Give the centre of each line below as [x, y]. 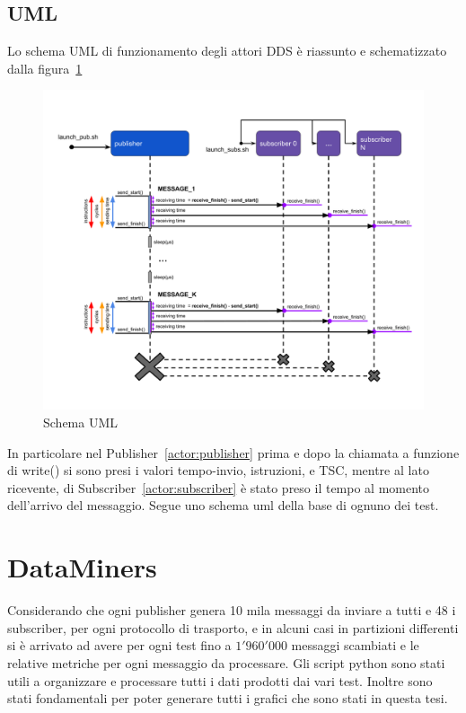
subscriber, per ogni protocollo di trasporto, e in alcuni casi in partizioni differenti [233, 627]
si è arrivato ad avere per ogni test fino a [119, 645]
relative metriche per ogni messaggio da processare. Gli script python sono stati [226, 662]
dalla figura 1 [45, 68]
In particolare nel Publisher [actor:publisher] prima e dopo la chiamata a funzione [233, 452]
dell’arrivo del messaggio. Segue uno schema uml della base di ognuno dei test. [223, 505]
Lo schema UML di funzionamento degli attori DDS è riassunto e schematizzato [227, 51]
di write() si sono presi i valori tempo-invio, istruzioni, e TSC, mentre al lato [218, 470]
